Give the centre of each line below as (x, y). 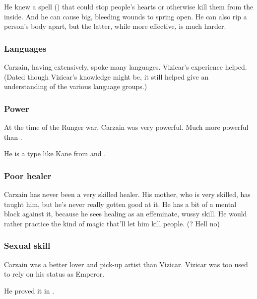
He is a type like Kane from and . (55, 153)
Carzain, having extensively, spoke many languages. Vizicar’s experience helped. (126, 67)
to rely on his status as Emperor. (54, 274)
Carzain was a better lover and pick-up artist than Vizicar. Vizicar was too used (126, 264)
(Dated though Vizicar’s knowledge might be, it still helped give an (106, 76)
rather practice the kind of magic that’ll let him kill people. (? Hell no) (112, 223)
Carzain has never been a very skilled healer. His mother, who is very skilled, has (127, 194)
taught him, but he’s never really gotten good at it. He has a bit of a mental (120, 204)
